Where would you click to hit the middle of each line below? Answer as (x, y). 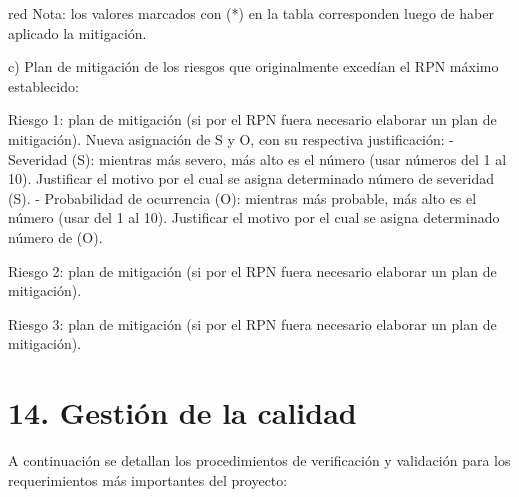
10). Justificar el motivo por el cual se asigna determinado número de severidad (251, 178)
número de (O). (55, 236)
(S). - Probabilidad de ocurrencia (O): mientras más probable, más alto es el (242, 197)
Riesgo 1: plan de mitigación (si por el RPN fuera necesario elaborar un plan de (252, 119)
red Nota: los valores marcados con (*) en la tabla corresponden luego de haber (251, 13)
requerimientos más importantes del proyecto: (148, 479)
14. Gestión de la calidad (182, 412)
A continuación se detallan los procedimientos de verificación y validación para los (259, 460)
